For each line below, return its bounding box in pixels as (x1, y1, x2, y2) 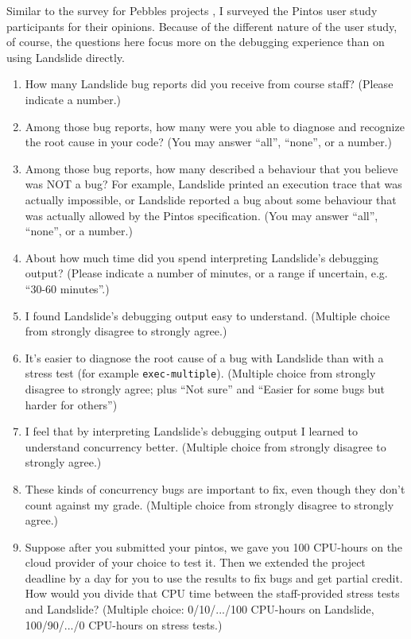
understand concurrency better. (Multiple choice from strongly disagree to (25, 438, 386, 455)
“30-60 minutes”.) (25, 280, 110, 296)
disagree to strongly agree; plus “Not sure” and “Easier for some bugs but (25, 380, 385, 397)
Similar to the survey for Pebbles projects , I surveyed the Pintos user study (6, 2, 378, 18)
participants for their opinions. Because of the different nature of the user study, (6, 17, 397, 34)
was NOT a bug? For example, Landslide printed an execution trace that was (25, 176, 402, 192)
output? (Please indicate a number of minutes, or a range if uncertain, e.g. (25, 265, 388, 281)
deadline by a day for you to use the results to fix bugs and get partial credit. (25, 569, 403, 586)
